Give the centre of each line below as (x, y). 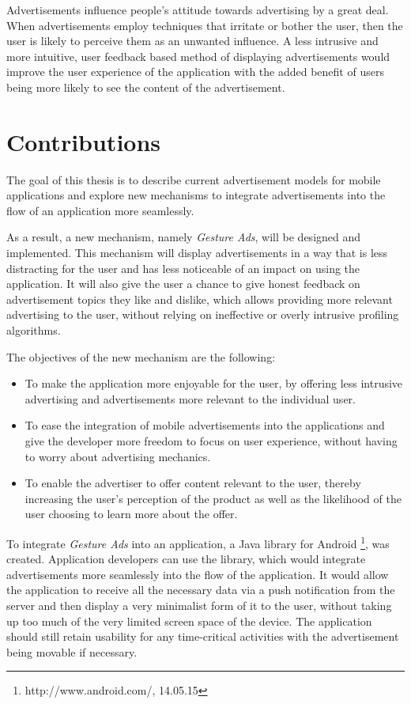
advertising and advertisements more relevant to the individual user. (190, 398)
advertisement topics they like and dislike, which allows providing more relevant (200, 299)
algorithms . (34, 330)
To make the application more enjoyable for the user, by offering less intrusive (214, 383)
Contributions (84, 141)
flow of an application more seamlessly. (100, 210)
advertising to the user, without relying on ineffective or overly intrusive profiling (203, 314)
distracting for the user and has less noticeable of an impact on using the (183, 268)
